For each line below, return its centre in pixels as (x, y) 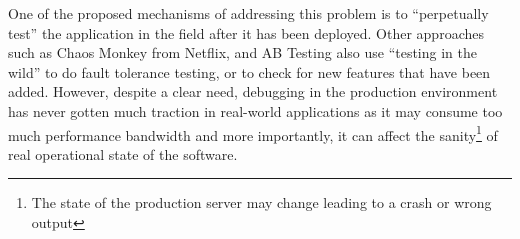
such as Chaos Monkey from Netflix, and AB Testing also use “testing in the (242, 52)
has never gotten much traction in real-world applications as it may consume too (255, 110)
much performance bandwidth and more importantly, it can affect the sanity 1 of (253, 133)
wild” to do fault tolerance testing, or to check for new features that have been (249, 71)
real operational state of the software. (123, 153)
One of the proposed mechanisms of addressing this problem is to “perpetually (248, 13)
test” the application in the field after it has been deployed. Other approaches (246, 32)
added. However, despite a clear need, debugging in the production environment (253, 91)
